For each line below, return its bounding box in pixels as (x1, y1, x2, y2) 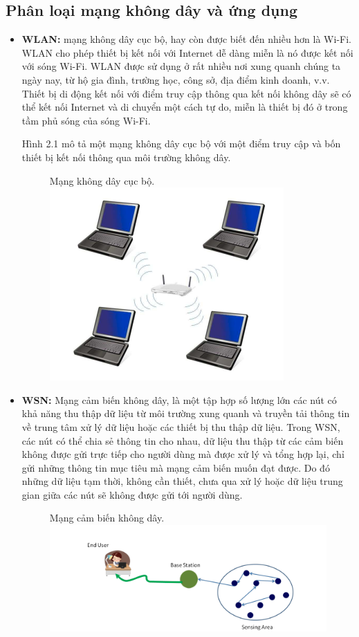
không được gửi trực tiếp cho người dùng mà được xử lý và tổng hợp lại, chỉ (21, 447, 344, 461)
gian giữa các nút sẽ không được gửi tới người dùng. (21, 487, 243, 501)
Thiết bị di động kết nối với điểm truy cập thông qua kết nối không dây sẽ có (21, 86, 351, 100)
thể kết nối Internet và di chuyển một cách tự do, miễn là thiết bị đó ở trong (21, 100, 348, 114)
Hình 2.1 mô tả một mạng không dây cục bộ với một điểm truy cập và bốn (21, 136, 341, 151)
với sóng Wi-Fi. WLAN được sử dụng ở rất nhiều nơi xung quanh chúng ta (21, 59, 341, 73)
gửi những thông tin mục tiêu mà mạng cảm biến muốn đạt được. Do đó (21, 460, 330, 474)
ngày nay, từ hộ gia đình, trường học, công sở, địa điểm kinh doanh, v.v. (21, 72, 330, 86)
